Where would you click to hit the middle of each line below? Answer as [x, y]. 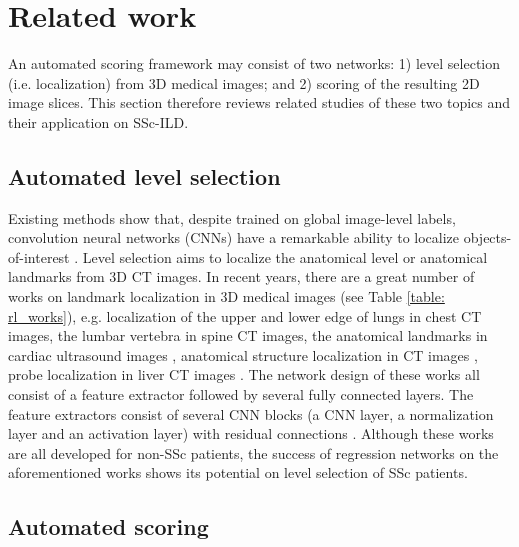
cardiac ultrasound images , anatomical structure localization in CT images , [243, 354]
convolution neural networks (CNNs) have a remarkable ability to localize [234, 237]
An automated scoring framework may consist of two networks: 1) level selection [254, 63]
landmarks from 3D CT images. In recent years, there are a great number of [241, 276]
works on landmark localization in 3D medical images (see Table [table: [226, 296]
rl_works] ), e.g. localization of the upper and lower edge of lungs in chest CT [245, 315]
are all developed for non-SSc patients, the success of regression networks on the [253, 452]
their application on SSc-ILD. [98, 121]
